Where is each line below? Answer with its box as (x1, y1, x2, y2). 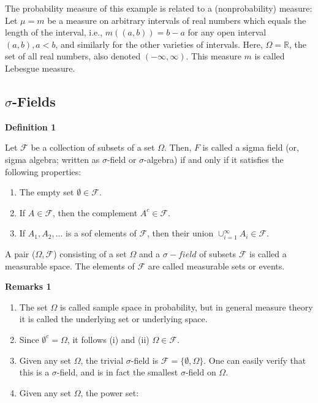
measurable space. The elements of (5, 259, 135, 272)
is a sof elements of (66, 227, 137, 239)
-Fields (12, 91, 56, 110)
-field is (131, 353, 159, 366)
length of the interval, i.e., (5, 26, 103, 39)
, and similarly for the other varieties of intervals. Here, (55, 37, 263, 50)
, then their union (147, 227, 214, 239)
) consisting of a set (53, 247, 127, 260)
